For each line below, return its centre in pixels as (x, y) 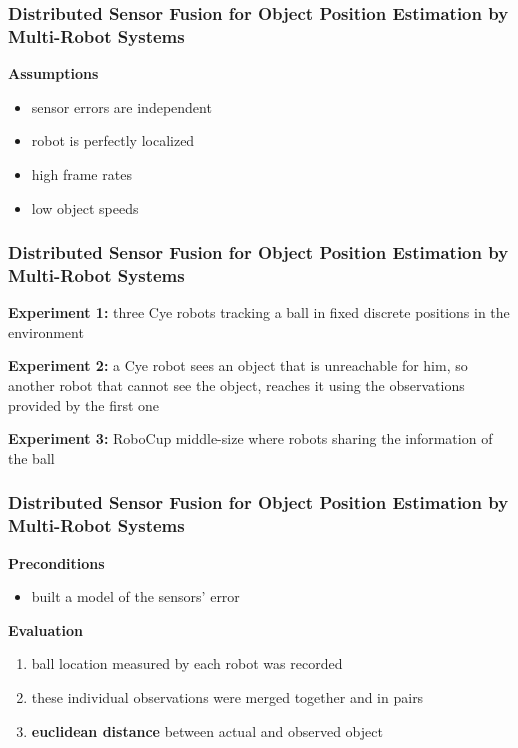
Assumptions (53, 73)
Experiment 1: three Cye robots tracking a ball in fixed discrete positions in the (259, 312)
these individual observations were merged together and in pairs (227, 696)
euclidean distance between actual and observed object (207, 730)
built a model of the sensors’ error (135, 596)
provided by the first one (84, 404)
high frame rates (81, 173)
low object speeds (85, 207)
